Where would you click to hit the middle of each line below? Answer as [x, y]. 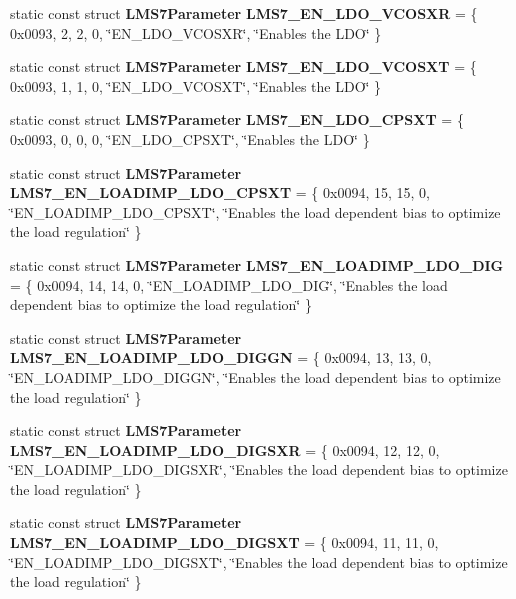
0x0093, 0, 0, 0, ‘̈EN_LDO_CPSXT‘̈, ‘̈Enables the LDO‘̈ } [190, 138]
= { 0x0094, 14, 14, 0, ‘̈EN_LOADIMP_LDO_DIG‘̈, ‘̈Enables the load [229, 284]
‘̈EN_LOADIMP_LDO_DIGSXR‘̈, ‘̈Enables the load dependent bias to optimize [259, 469]
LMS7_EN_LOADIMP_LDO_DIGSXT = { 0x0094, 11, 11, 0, [224, 542]
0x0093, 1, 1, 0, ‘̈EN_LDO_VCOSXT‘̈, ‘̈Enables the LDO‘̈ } [196, 85]
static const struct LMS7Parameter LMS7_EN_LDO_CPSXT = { [237, 119]
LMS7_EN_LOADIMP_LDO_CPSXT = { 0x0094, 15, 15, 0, [220, 192]
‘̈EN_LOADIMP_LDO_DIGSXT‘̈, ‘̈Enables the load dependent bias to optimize [259, 561]
